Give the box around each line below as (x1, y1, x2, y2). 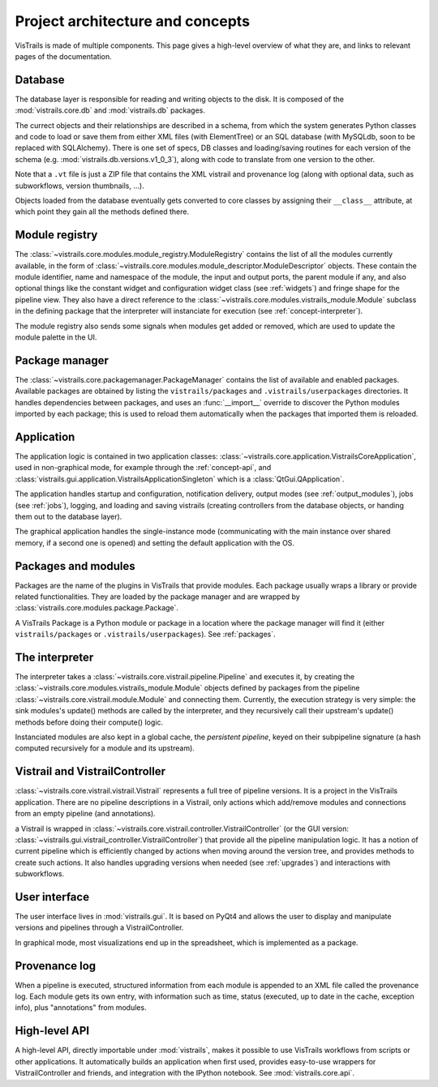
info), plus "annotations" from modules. (15, 1003, 147, 1012)
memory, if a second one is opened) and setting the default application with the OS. (15, 537, 295, 547)
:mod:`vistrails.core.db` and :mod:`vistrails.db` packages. (15, 105, 206, 115)
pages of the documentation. (15, 51, 113, 61)
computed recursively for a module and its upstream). (15, 743, 195, 753)
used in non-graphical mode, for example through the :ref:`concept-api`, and (15, 463, 272, 473)
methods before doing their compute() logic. (15, 717, 164, 727)
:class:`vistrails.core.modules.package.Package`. (15, 603, 178, 613)
